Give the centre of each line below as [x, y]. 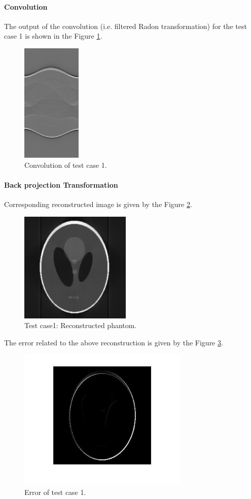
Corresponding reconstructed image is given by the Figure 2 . [98, 204]
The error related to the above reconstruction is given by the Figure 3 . [114, 342]
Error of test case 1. [55, 492]
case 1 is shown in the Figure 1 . [53, 36]
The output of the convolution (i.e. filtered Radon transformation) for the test [126, 26]
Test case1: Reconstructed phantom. [81, 325]
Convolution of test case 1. [66, 165]
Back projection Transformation [61, 184]
